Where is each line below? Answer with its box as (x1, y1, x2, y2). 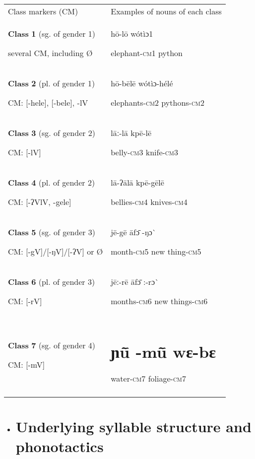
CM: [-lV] (8, 146, 41, 158)
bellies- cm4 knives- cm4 (111, 196, 188, 207)
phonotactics (15, 436, 104, 456)
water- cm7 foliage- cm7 (111, 373, 186, 385)
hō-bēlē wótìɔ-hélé (111, 77, 173, 89)
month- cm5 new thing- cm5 (111, 246, 201, 257)
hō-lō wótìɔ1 (111, 28, 153, 39)
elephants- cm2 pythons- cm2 (111, 97, 204, 108)
